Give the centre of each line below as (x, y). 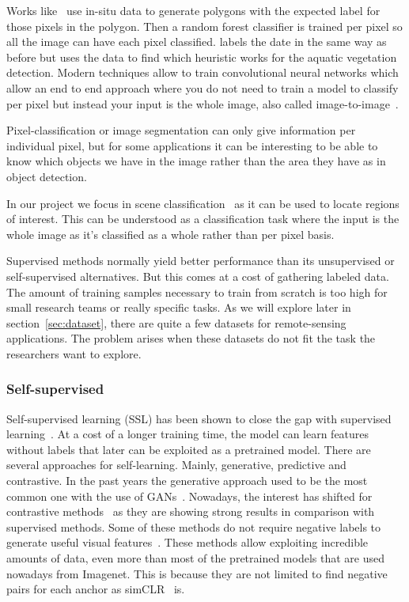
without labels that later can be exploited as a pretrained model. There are (189, 449)
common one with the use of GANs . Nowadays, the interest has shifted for (189, 496)
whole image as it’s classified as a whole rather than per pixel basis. (170, 234)
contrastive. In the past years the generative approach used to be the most (187, 481)
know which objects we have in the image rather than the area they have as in (196, 161)
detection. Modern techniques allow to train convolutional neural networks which (203, 72)
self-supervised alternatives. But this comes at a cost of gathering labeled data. (198, 276)
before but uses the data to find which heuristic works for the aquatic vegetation (202, 57)
